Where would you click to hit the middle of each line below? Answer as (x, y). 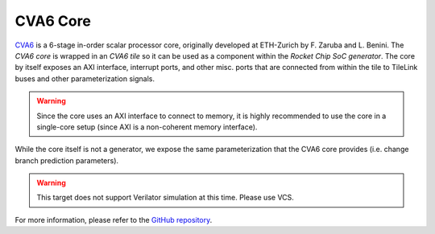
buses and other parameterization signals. (85, 78)
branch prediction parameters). (67, 160)
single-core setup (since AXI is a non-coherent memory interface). (147, 127)
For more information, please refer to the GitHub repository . (114, 220)
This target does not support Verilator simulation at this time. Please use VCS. (165, 198)
